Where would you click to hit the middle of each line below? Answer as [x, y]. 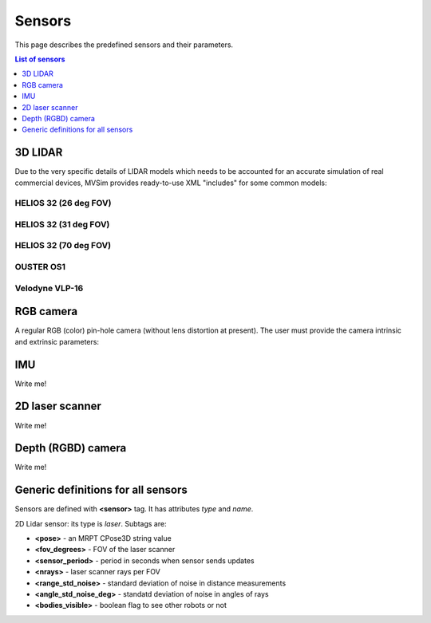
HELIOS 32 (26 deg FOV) [63, 203]
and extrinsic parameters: [57, 341]
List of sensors [40, 59]
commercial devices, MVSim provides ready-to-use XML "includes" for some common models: [171, 183]
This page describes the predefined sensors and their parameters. [124, 45]
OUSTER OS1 [40, 267]
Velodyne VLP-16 [49, 288]
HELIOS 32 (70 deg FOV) [63, 246]
